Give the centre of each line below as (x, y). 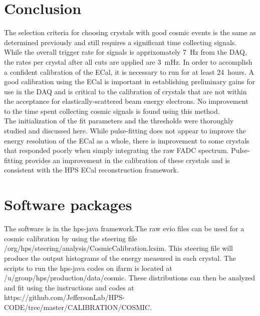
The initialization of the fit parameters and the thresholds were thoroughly (119, 121)
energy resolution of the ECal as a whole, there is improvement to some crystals (127, 140)
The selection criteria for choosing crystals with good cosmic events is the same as (130, 32)
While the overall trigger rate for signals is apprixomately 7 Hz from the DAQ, (125, 52)
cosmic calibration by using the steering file (71, 238)
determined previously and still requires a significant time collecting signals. (120, 42)
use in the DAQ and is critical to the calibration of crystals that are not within (125, 91)
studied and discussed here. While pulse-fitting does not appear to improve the (125, 131)
